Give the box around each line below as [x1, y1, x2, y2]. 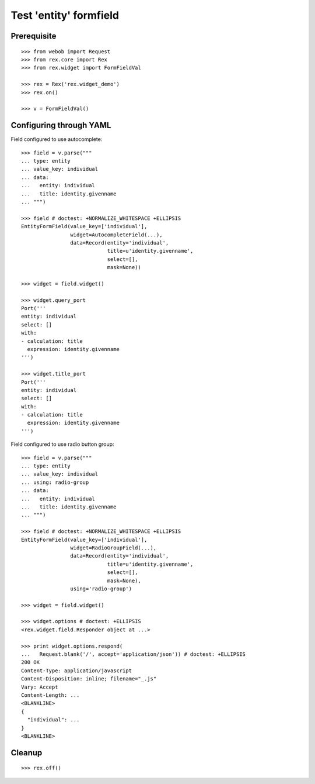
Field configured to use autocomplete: [10, 136, 103, 143]
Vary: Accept [21, 683, 58, 690]
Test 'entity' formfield [10, 9, 120, 22]
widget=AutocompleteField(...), [70, 231, 163, 238]
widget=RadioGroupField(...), [70, 544, 157, 551]
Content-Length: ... [21, 692, 80, 699]
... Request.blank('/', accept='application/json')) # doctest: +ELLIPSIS [21, 651, 246, 658]
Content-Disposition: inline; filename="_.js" [21, 676, 157, 682]
